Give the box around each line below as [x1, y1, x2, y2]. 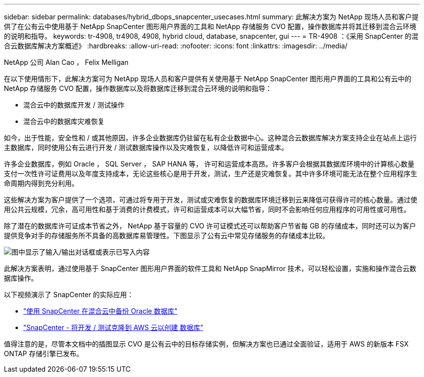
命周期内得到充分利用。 [4, 179, 78, 187]
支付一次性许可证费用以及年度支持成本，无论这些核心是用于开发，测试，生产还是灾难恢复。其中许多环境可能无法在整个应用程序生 [4, 169, 417, 178]
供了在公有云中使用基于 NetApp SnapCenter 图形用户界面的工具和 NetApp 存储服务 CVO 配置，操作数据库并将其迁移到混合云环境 [4, 22, 417, 30]
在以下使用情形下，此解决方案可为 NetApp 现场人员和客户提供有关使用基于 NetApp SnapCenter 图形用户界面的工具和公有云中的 [4, 75, 412, 83]
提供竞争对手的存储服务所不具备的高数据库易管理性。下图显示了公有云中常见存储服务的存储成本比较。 [4, 231, 329, 240]
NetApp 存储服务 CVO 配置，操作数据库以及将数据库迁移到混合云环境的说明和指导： [4, 84, 273, 92]
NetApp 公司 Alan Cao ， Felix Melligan [4, 58, 129, 66]
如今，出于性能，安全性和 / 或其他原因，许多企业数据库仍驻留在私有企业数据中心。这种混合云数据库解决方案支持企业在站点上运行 [4, 134, 417, 142]
